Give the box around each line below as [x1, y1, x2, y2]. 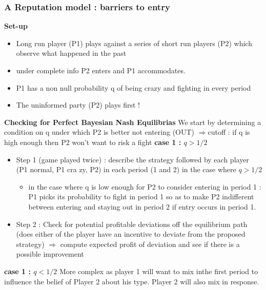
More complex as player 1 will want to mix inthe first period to [59, 265, 258, 276]
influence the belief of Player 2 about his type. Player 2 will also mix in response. [4, 276, 259, 286]
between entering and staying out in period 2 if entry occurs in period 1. [28, 201, 256, 212]
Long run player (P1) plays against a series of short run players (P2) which [16, 37, 252, 48]
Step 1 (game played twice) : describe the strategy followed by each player [16, 154, 249, 164]
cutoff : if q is [208, 127, 250, 137]
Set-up [4, 20, 28, 31]
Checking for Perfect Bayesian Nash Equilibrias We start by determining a [4, 116, 261, 127]
